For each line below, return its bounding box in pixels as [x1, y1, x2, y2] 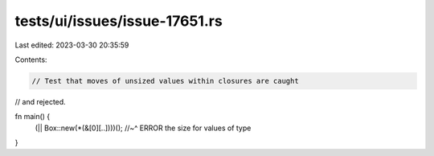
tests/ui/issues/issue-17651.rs [14, 12, 223, 30]
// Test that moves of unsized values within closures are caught [31, 76, 299, 85]
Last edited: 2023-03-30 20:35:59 [14, 40, 129, 50]
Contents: [14, 55, 47, 64]
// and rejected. [14, 96, 66, 106]
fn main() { [14, 112, 51, 121]
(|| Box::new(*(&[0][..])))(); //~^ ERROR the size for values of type [35, 123, 252, 133]
